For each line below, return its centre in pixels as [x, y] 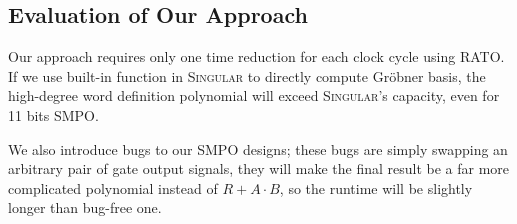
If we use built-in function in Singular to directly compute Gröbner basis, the [247, 75]
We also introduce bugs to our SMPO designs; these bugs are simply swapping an [258, 148]
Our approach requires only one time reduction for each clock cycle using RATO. [256, 56]
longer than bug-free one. [85, 207]
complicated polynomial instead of [113, 187]
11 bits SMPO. [53, 114]
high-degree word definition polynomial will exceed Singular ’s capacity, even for [254, 95]
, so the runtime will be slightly [376, 187]
